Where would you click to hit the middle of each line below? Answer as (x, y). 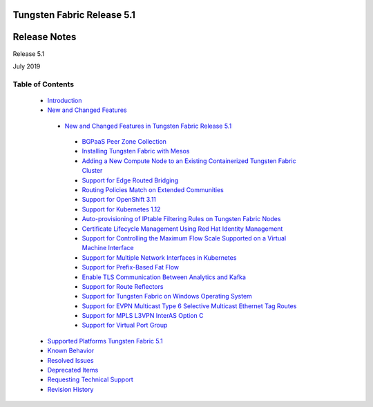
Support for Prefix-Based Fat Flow (131, 267)
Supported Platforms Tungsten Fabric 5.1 (105, 341)
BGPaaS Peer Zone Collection (124, 142)
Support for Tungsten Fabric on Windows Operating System (167, 296)
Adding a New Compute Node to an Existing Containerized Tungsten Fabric (189, 161)
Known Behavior (71, 351)
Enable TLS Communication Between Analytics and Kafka (164, 277)
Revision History (70, 389)
